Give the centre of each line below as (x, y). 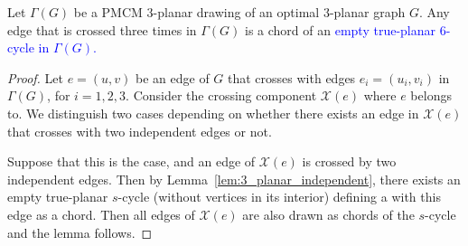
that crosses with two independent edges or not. (140, 131)
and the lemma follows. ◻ (80, 232)
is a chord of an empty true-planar (340, 29)
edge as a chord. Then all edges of (101, 214)
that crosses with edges (292, 77)
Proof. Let (35, 77)
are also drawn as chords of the (328, 214)
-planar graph (367, 12)
